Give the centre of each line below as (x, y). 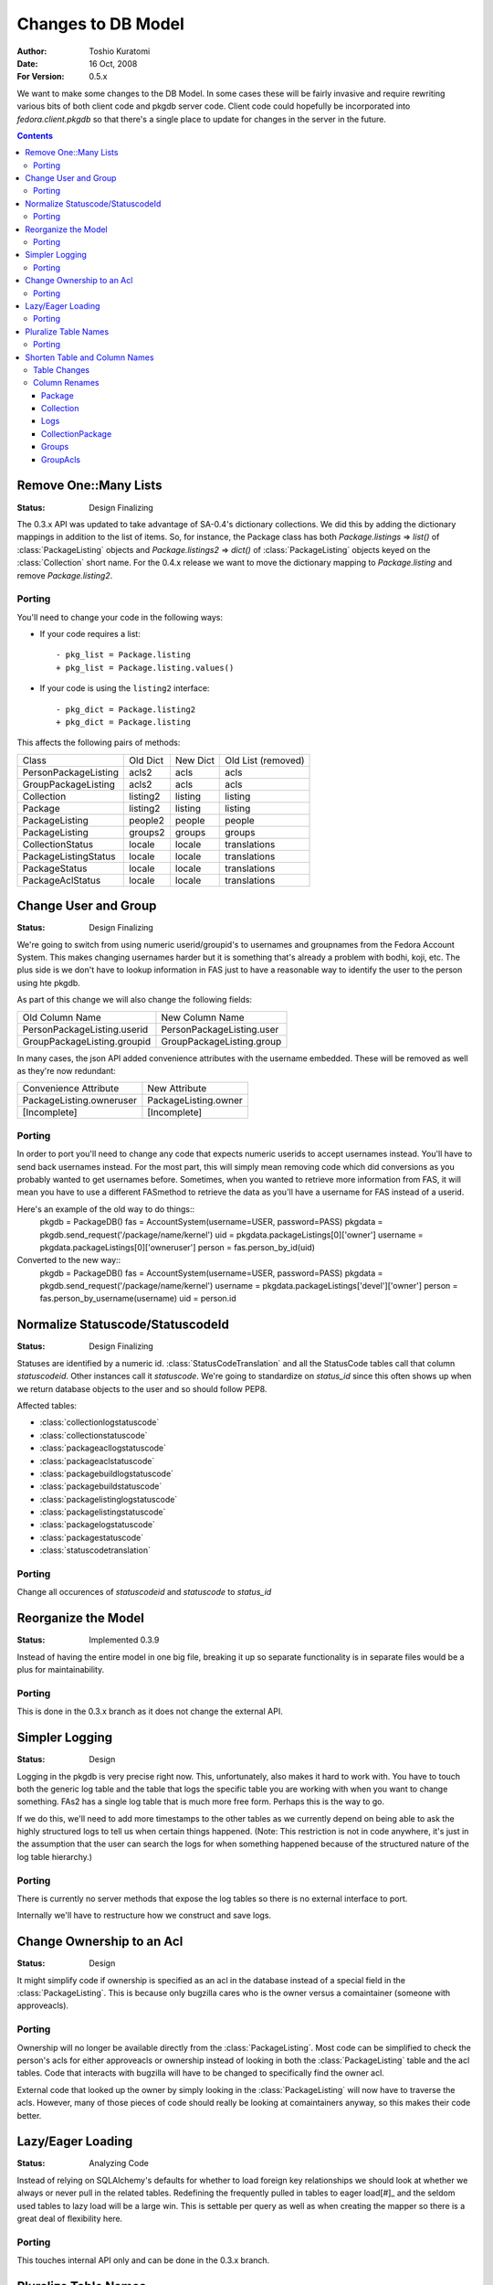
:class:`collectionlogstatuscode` (100, 1422)
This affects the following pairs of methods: (99, 743)
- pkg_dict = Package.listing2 (126, 709)
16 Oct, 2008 (113, 63)
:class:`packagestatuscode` (92, 1537)
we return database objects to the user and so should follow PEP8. (142, 1388)
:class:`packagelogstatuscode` (97, 1525)
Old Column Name (62, 1017)
